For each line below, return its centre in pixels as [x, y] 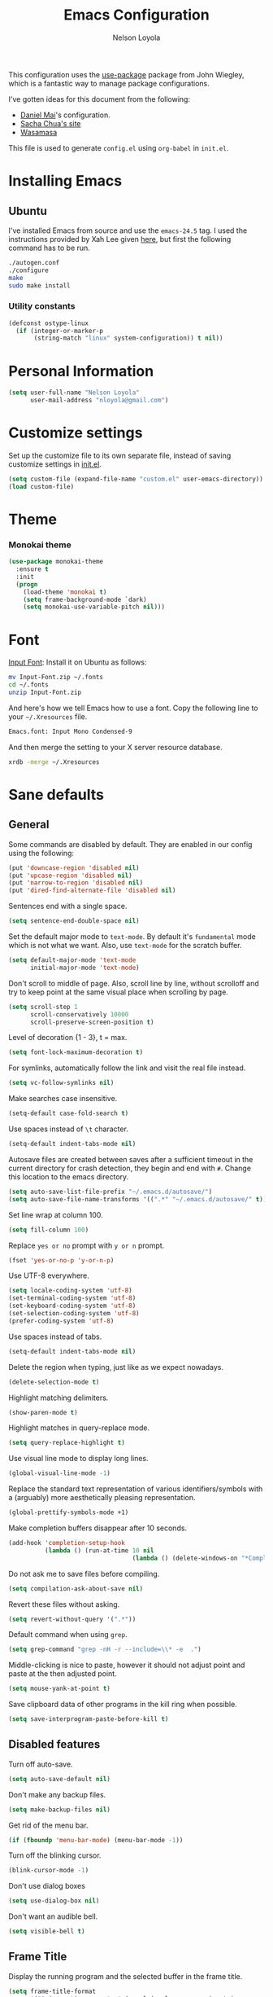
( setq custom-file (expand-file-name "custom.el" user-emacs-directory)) [136, 479]
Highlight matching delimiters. [58, 1398]
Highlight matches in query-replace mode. [79, 1428]
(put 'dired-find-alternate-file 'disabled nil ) [92, 891]
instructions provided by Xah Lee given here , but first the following [120, 239]
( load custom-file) [41, 486]
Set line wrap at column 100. [56, 1214]
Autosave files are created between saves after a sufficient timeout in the [131, 1159]
